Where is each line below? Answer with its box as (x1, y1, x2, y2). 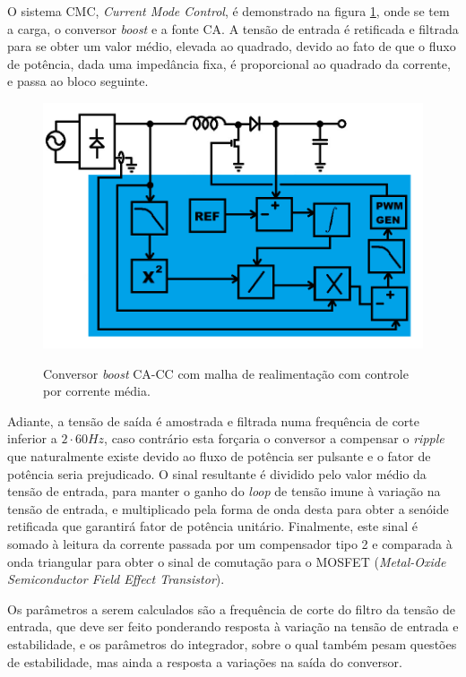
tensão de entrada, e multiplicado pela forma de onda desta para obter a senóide (7, 499, 449, 518)
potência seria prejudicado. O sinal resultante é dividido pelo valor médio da (7, 464, 427, 483)
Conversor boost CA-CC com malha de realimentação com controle (43, 364, 409, 382)
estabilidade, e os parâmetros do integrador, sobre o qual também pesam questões (7, 634, 457, 653)
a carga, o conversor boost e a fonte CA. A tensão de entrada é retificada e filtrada (7, 19, 459, 38)
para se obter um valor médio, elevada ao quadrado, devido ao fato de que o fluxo (7, 37, 456, 56)
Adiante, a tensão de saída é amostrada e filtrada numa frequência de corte (7, 411, 420, 430)
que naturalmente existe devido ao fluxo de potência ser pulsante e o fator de (7, 447, 431, 465)
